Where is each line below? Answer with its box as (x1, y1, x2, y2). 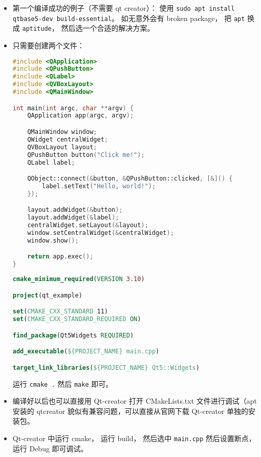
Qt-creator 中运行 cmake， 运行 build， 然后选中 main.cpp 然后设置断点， (12, 432, 256, 443)
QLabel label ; (27, 158, 75, 166)
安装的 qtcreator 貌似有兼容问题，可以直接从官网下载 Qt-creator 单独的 (12, 405, 248, 416)
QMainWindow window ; (27, 128, 97, 135)
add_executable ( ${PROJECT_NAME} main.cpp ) (12, 348, 160, 355)
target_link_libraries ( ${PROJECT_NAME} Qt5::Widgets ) (12, 364, 200, 371)
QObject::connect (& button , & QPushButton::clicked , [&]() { (27, 175, 233, 183)
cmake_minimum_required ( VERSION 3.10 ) (12, 275, 145, 283)
